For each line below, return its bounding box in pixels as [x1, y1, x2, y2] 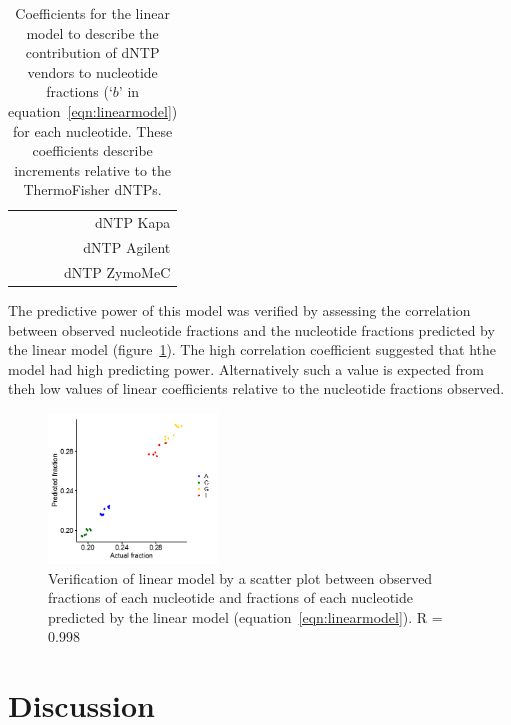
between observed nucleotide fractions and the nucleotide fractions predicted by [8, 319, 495, 340]
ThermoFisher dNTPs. [23, 179, 162, 200]
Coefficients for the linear [15, 3, 170, 23]
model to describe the [26, 22, 159, 43]
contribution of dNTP [25, 42, 160, 63]
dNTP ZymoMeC [63, 261, 171, 282]
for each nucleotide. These [13, 120, 173, 141]
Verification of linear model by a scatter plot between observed [48, 567, 433, 588]
